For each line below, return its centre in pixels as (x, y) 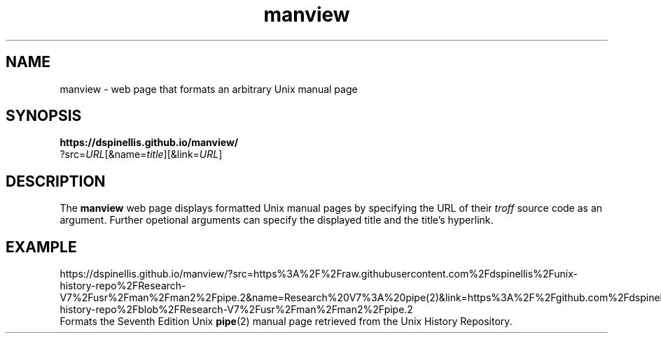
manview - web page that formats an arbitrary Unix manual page (209, 89)
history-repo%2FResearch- (123, 286)
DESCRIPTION (56, 181)
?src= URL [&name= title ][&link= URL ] (141, 154)
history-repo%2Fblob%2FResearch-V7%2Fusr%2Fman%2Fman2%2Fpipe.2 (236, 310)
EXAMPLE (41, 247)
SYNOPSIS (44, 116)
